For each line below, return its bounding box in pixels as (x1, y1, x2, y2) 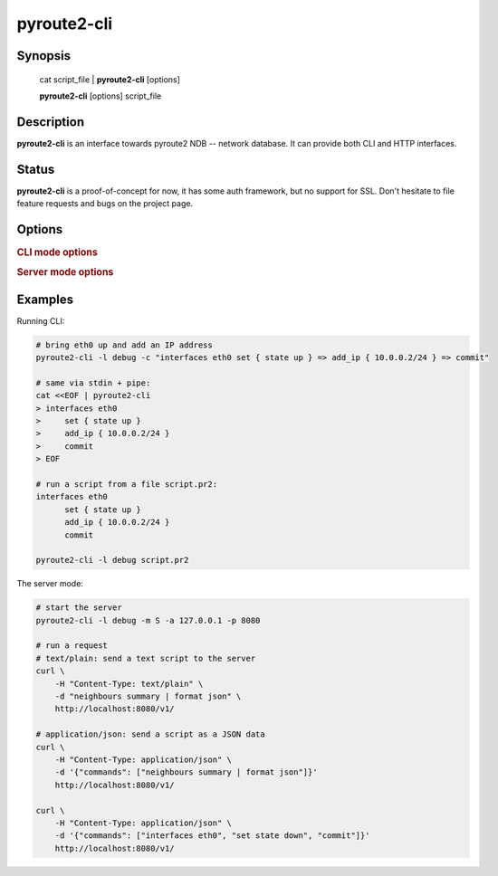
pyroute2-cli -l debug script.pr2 (35, 555, 189, 566)
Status (16, 161, 55, 176)
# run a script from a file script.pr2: (35, 480, 217, 489)
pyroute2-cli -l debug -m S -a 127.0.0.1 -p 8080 (35, 615, 261, 625)
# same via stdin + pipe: (35, 377, 151, 388)
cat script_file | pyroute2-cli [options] (39, 73, 181, 85)
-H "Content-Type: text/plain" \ (54, 679, 204, 689)
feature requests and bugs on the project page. (16, 198, 194, 209)
